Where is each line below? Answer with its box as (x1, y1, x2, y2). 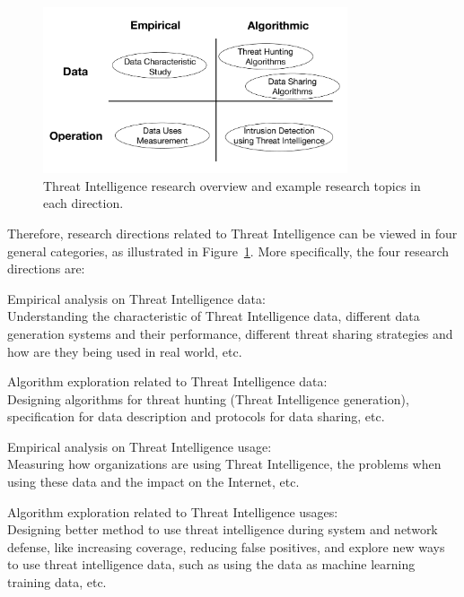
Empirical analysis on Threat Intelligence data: (7, 289, 266, 307)
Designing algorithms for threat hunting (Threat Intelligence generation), (7, 389, 409, 408)
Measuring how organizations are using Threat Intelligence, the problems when (7, 454, 442, 473)
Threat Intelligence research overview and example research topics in (43, 176, 421, 195)
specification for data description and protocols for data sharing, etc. (7, 407, 385, 426)
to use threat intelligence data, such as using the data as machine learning (7, 555, 416, 574)
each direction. (43, 194, 124, 212)
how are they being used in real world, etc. (7, 342, 242, 360)
